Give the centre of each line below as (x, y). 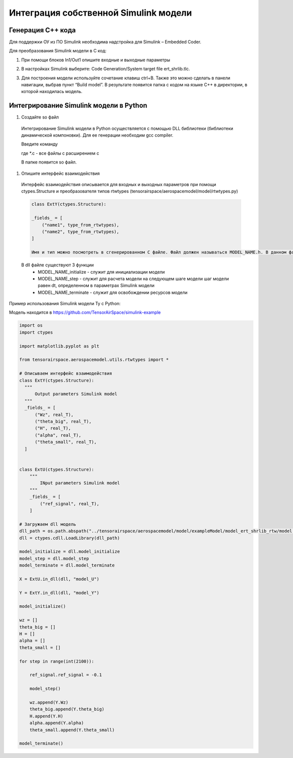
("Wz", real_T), (54, 415)
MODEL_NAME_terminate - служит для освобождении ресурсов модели (113, 292)
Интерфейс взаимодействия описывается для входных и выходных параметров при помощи (119, 185)
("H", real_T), (53, 428)
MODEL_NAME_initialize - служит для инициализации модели (101, 272)
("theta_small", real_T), (66, 442)
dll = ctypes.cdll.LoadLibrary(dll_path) (70, 538)
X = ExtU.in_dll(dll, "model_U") (59, 579)
